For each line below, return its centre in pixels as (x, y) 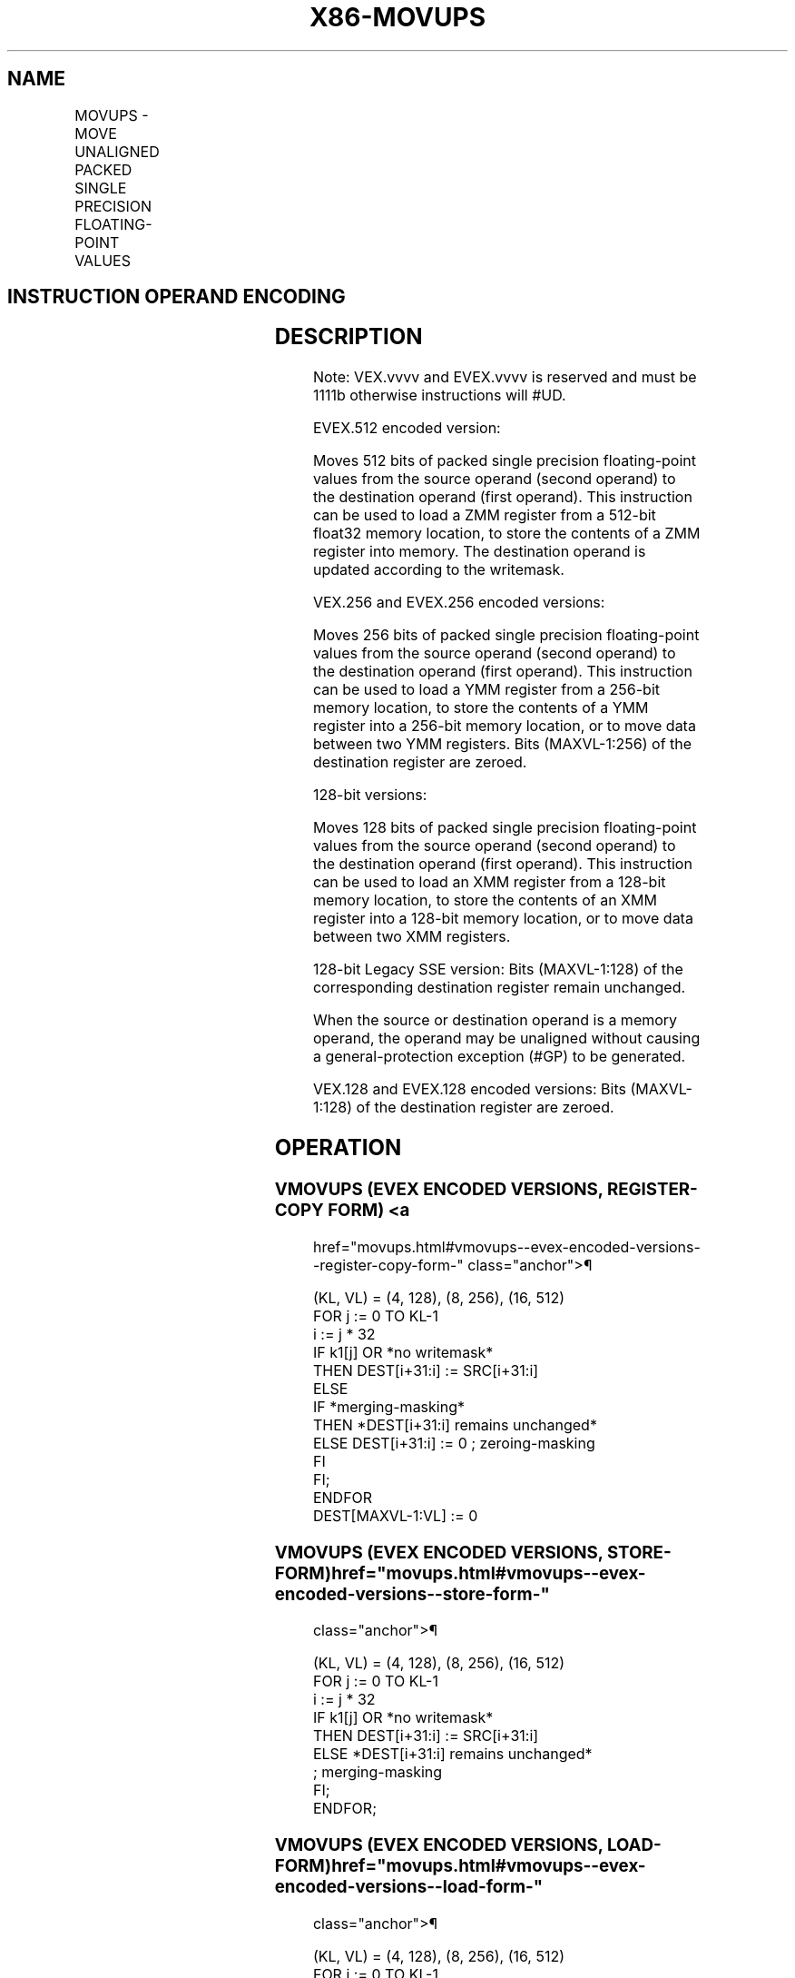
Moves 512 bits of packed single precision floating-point (504, 461)
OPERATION (338, 1148)
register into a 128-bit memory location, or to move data (503, 919)
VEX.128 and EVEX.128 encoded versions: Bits (469, 1089)
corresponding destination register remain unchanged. (499, 988)
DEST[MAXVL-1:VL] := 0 (395, 1515)
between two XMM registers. (412, 937)
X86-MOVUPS (397, 17)
